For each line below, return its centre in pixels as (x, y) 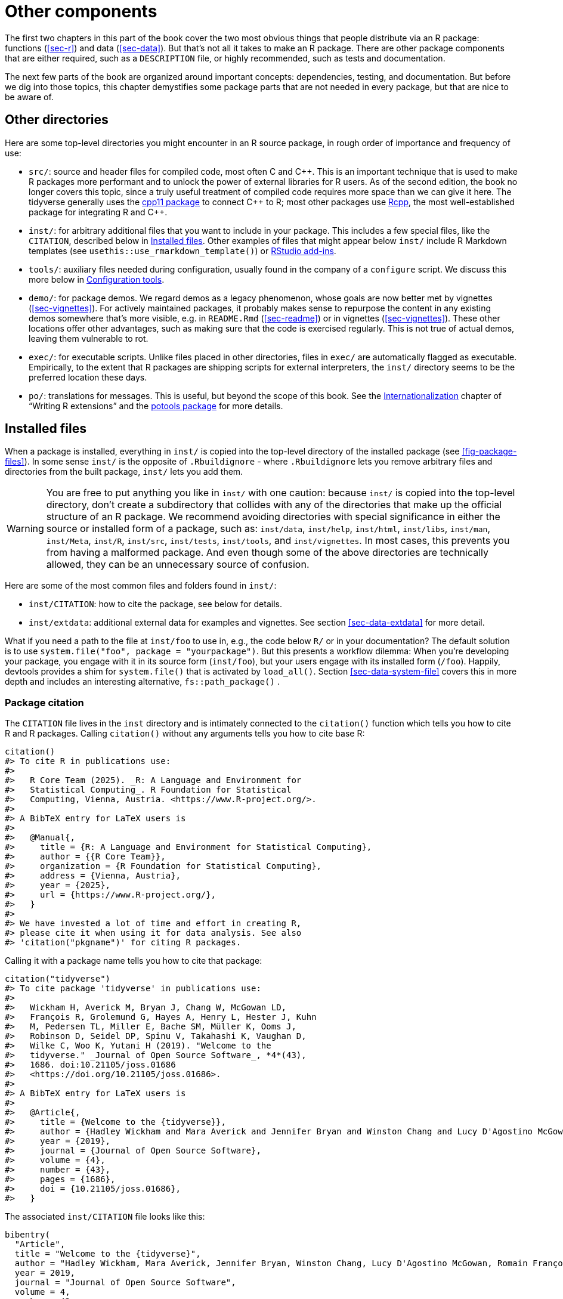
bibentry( (27, 1235)
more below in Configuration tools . (97, 279)
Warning (25, 529)
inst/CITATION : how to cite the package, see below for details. (155, 604)
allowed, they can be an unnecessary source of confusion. (178, 565)
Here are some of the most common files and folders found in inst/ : (141, 586)
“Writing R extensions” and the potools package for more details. (156, 406)
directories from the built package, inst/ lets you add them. (124, 472)
